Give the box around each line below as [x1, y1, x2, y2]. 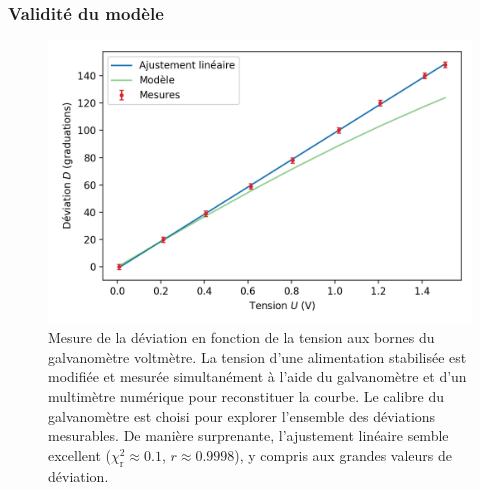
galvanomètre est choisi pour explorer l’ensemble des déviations [48, 405, 436, 426]
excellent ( [48, 444, 111, 465]
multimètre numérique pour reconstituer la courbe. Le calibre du [48, 385, 445, 406]
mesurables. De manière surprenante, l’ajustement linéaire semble [48, 425, 449, 446]
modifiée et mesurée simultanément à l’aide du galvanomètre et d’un [48, 366, 467, 387]
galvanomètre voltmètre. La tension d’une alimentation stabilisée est [48, 346, 467, 367]
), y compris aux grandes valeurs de [234, 444, 453, 465]
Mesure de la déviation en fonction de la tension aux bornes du [48, 327, 435, 348]
